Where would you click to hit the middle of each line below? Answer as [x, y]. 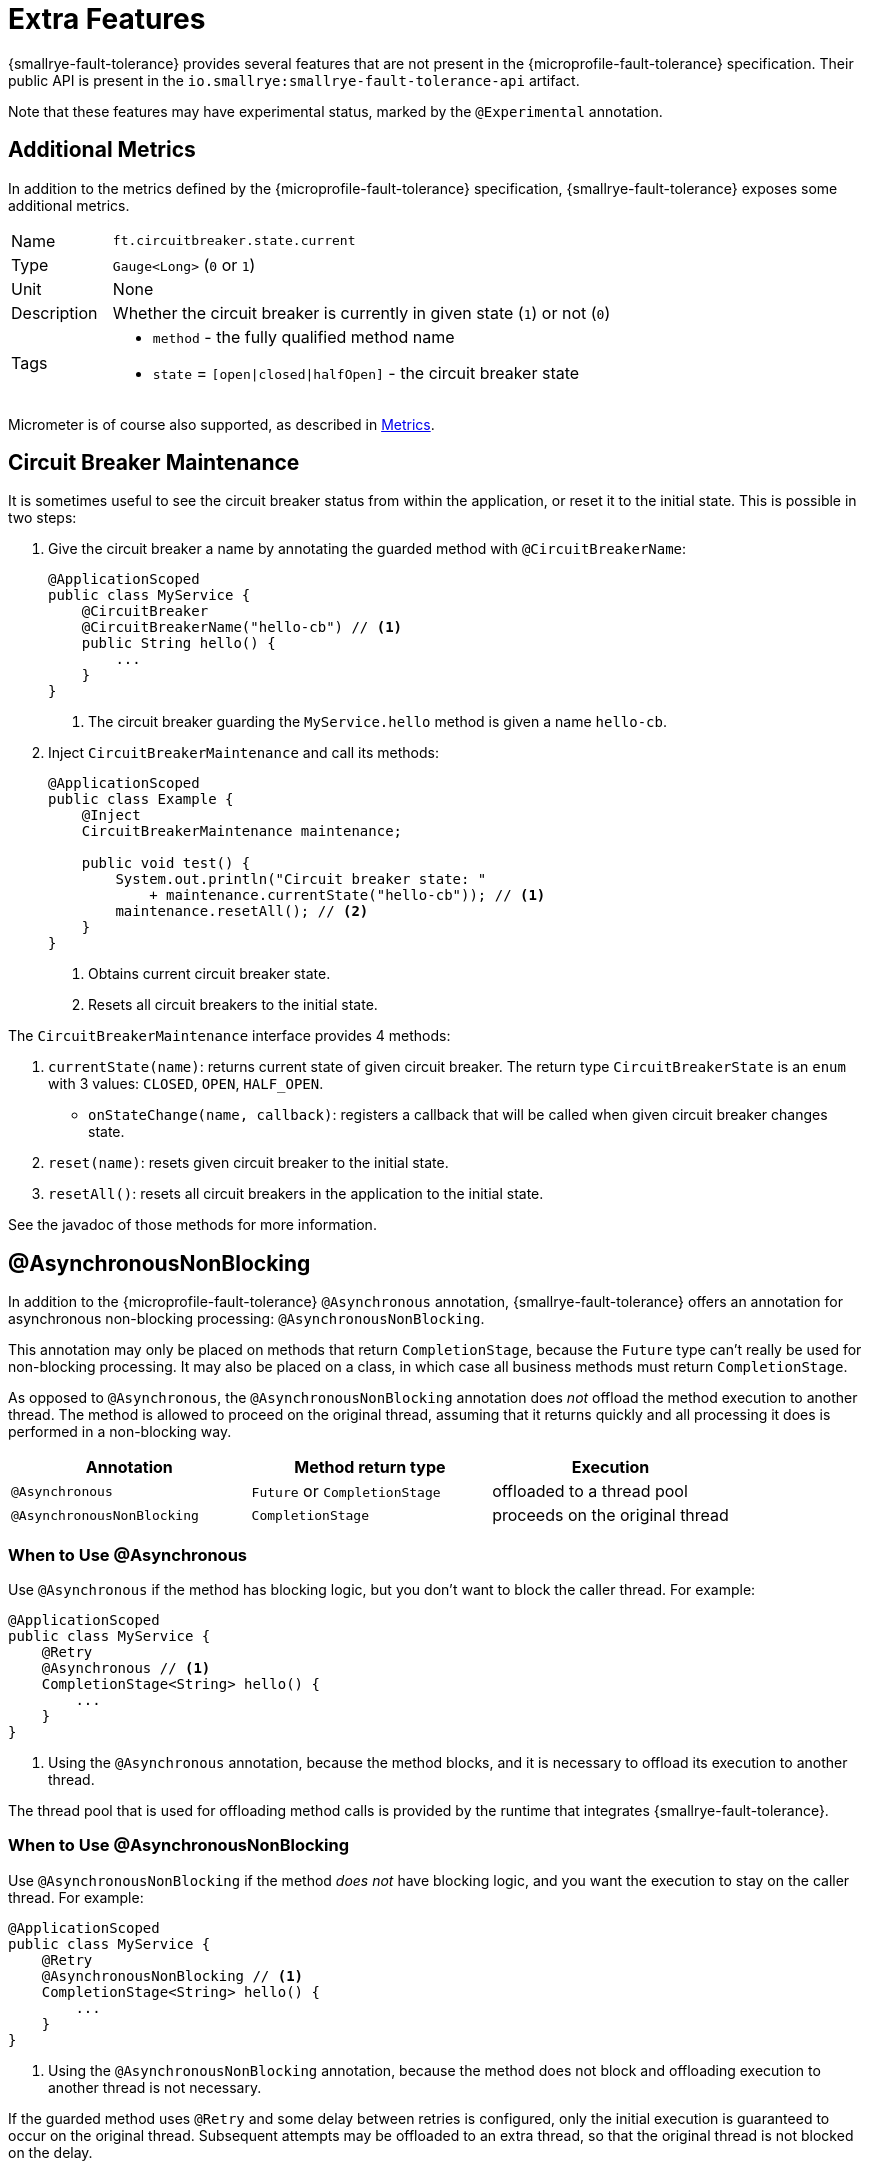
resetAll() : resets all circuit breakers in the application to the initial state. [296, 1194]
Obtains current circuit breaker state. [209, 974]
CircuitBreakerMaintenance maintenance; [242, 831]
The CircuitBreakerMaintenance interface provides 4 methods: [229, 1036]
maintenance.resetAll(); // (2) [242, 911]
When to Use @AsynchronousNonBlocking [179, 1845]
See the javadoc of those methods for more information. [192, 1225]
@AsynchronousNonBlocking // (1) [172, 1975]
